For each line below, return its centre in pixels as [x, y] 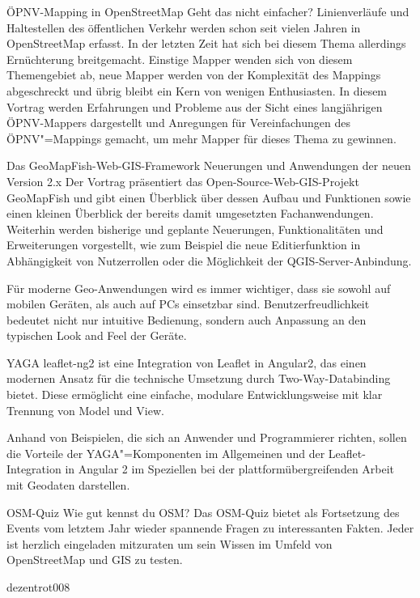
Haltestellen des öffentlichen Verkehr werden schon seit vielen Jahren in [184, 27]
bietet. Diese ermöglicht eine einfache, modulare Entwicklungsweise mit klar [195, 394]
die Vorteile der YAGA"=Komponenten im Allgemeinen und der [166, 453]
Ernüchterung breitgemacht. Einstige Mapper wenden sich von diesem [180, 59]
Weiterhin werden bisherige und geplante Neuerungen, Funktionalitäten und [195, 229]
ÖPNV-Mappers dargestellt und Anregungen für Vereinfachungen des [178, 123]
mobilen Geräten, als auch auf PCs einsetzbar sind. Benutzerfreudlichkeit [188, 304]
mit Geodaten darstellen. [68, 485]
